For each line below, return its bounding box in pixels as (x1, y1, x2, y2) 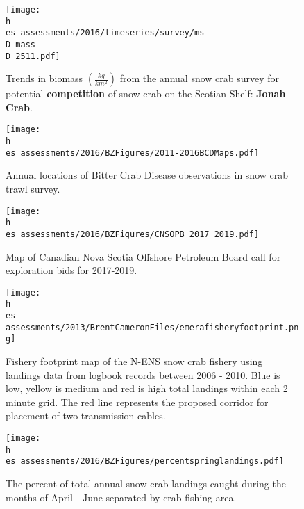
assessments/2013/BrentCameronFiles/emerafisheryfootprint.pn (6, 322, 299, 332)
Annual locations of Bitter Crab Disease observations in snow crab (6, 168, 288, 182)
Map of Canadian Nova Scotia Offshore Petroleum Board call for (6, 249, 281, 264)
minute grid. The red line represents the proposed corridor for (6, 394, 269, 409)
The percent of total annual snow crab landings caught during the (6, 476, 286, 490)
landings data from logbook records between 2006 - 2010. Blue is (6, 367, 280, 382)
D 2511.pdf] (6, 51, 60, 61)
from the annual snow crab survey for (119, 71, 280, 86)
